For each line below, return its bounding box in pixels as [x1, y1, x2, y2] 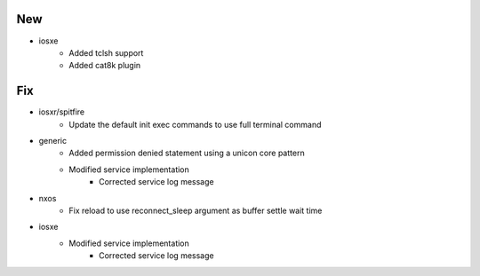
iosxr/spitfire [38, 106, 85, 117]
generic [38, 135, 67, 146]
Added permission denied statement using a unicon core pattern [68, 147, 306, 159]
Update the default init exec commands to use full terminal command [68, 119, 322, 130]
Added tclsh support [68, 47, 144, 58]
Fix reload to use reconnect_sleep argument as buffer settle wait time [68, 205, 323, 216]
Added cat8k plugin [68, 60, 141, 71]
